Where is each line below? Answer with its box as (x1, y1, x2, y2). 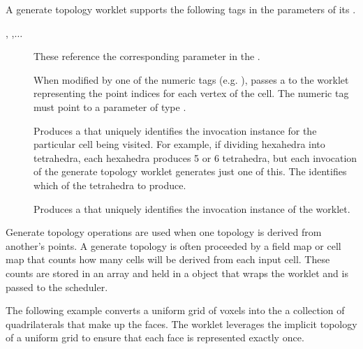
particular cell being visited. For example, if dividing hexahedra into (34, 137, 325, 151)
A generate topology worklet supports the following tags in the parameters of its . (6, 2, 356, 16)
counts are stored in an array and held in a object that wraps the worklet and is (6, 265, 348, 280)
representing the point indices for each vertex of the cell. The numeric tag (34, 86, 349, 101)
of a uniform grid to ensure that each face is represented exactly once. (6, 330, 304, 345)
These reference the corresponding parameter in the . (34, 49, 260, 64)
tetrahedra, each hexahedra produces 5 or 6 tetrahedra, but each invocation (34, 150, 357, 165)
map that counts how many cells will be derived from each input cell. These (6, 252, 330, 267)
